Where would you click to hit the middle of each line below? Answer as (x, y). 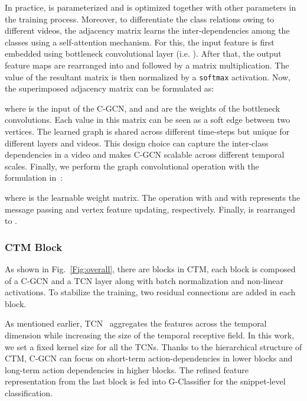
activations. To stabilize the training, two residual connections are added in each (150, 292)
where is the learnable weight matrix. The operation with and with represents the (153, 197)
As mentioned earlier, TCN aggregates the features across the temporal (136, 323)
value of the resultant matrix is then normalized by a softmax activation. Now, (148, 76)
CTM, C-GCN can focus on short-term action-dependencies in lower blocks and (149, 358)
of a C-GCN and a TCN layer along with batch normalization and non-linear (144, 280)
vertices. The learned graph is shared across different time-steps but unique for (147, 131)
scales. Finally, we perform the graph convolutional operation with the (132, 166)
